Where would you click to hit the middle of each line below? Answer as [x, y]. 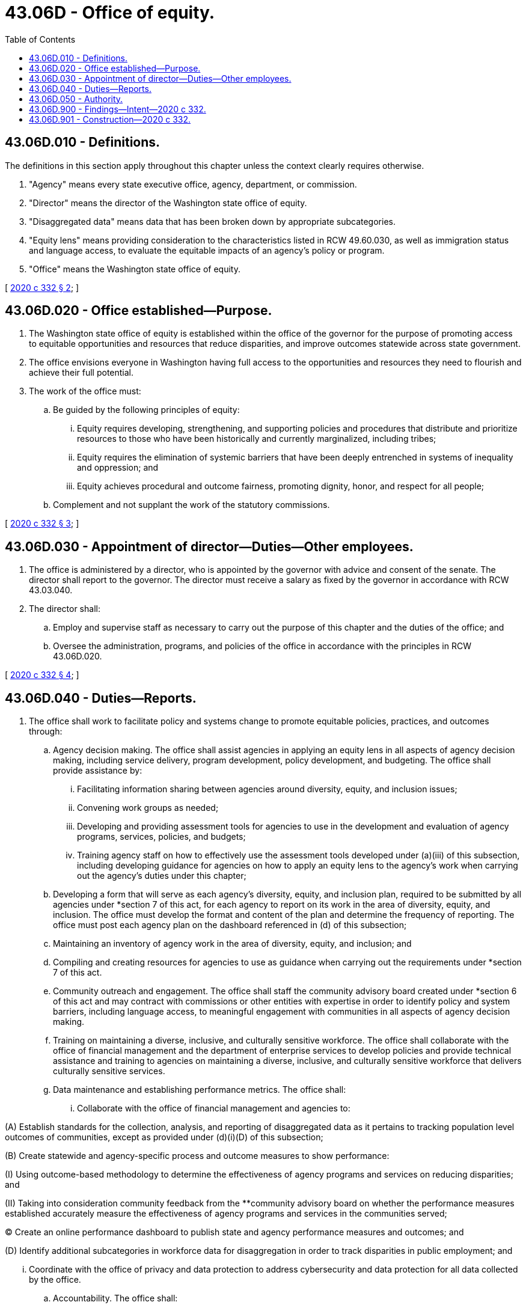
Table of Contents [40, 39]
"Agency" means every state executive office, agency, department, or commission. [193, 184]
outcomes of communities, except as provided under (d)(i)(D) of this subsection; [164, 1137]
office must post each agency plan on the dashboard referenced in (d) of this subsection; [230, 925]
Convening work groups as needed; [148, 808]
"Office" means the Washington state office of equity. [135, 269]
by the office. [55, 1280]
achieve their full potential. [81, 373]
